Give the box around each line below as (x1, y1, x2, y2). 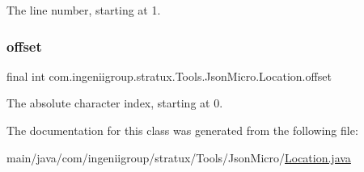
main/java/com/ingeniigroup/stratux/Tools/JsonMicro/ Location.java (6, 149, 351, 166)
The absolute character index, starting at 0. (6, 94, 223, 111)
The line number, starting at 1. (6, 2, 161, 18)
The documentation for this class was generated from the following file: (6, 122, 358, 138)
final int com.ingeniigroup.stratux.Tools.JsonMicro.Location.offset (6, 67, 332, 84)
